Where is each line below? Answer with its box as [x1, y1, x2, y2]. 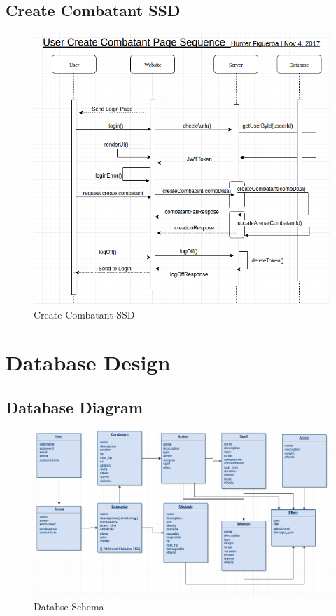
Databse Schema [34, 598, 104, 613]
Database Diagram [6, 396, 143, 417]
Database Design [6, 348, 171, 377]
